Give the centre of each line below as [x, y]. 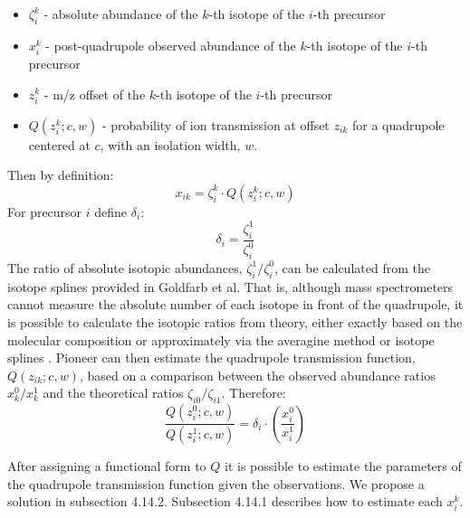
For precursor [45, 211]
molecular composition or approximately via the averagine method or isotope [221, 339]
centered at [59, 144]
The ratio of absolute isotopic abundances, [125, 267]
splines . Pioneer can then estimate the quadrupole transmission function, [211, 358]
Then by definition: [61, 175]
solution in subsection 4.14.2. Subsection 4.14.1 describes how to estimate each [225, 501]
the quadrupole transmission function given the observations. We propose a [216, 483]
